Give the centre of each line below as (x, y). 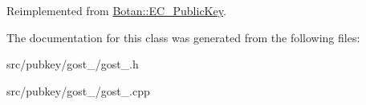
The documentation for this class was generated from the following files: (183, 37)
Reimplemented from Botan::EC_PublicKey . (116, 10)
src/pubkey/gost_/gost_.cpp (78, 90)
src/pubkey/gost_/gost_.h (73, 64)
